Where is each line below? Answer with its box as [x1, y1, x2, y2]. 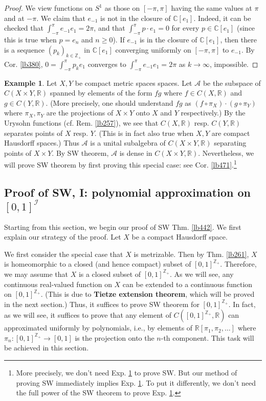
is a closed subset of [78, 268, 141, 279]
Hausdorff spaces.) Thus [4, 137, 79, 148]
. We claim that [36, 12, 85, 23]
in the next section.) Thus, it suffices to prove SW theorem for [4, 298, 199, 309]
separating [214, 137, 247, 148]
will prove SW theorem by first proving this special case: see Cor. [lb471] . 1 [4, 158, 237, 170]
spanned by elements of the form [50, 87, 152, 98]
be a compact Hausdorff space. [131, 231, 228, 242]
